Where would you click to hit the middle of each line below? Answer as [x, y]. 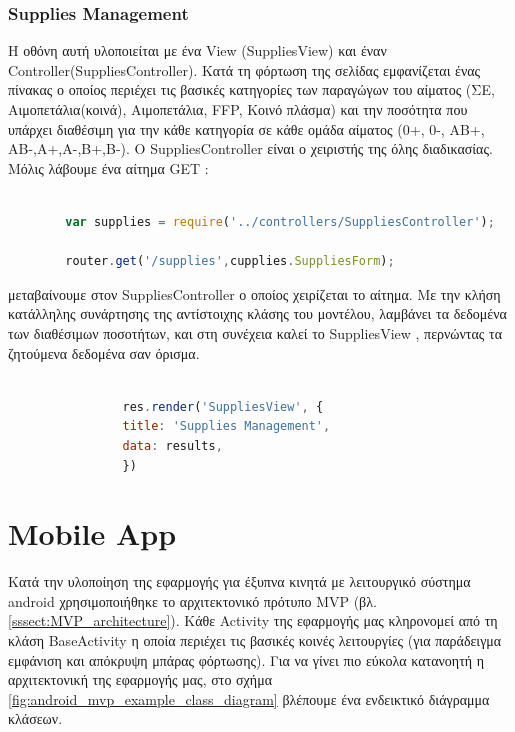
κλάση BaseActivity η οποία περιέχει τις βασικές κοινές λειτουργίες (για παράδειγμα [255, 640]
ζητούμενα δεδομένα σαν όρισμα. [104, 352]
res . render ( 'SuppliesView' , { [223, 406]
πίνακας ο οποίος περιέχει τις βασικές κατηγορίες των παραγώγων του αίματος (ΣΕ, [251, 89]
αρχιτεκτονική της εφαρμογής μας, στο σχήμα [140, 679]
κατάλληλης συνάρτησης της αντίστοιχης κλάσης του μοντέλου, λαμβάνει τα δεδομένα [257, 313]
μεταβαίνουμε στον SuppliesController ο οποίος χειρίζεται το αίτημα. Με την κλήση [254, 293]
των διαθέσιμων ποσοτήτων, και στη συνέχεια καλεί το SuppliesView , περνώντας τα [255, 332]
